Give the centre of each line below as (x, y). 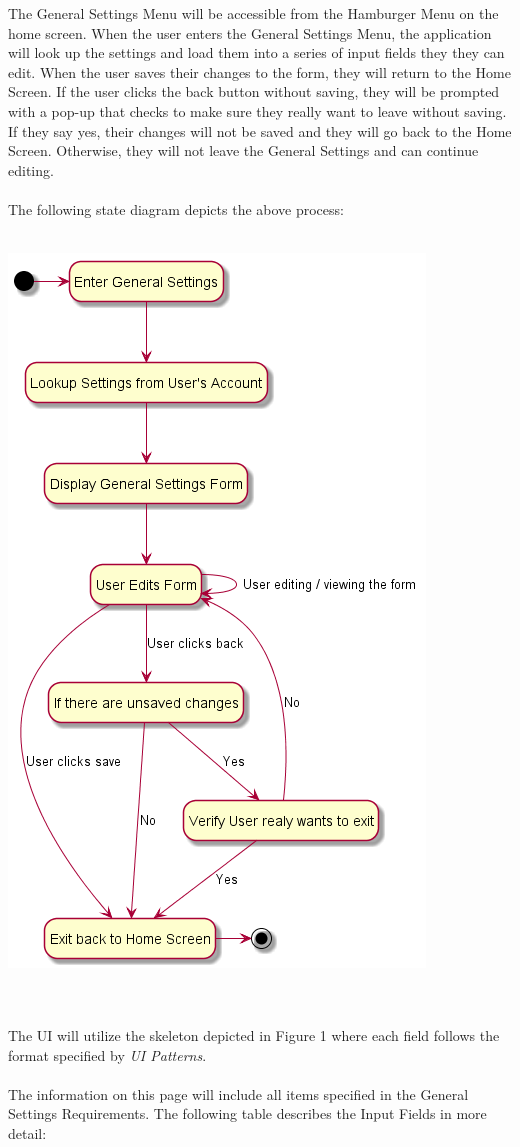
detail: (27, 1132)
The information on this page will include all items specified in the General (238, 1093)
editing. (31, 169)
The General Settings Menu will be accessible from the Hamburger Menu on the (253, 13)
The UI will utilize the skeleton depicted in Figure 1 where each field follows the (254, 1034)
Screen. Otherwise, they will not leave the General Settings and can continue (243, 150)
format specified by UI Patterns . (107, 1054)
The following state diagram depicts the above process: (176, 208)
